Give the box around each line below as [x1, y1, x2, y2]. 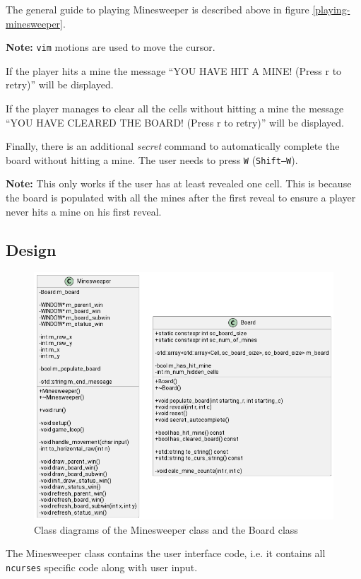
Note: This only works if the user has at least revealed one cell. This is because [6, 176, 352, 191]
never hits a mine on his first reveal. [6, 204, 162, 218]
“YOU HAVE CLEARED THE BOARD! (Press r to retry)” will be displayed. [6, 115, 344, 129]
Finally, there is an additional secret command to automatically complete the [6, 139, 340, 153]
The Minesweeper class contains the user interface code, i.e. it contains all [6, 546, 326, 561]
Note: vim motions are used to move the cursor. [6, 40, 215, 54]
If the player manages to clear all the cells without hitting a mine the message [6, 101, 344, 116]
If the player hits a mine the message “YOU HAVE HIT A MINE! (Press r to [6, 63, 342, 78]
